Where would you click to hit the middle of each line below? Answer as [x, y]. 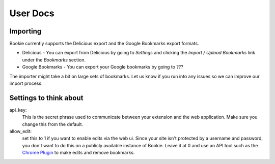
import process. [26, 83]
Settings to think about [46, 98]
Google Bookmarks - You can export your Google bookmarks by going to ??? [103, 67]
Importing [25, 31]
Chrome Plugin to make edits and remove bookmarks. [78, 153]
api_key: [18, 110]
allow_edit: [21, 132]
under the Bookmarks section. [54, 60]
